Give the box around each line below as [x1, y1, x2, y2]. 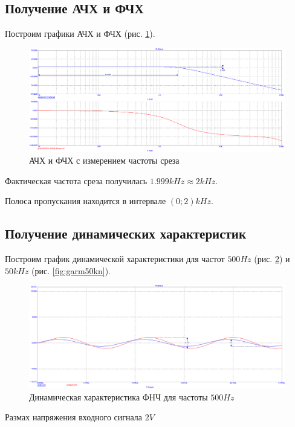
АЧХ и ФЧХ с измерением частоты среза [29, 154, 180, 167]
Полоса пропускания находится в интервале [5, 194, 166, 207]
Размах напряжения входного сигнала [5, 411, 143, 423]
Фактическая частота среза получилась [5, 174, 147, 187]
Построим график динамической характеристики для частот [5, 252, 225, 265]
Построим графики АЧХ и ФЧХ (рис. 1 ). [5, 27, 155, 40]
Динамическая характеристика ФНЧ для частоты [29, 390, 208, 403]
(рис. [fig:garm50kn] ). [31, 264, 111, 277]
